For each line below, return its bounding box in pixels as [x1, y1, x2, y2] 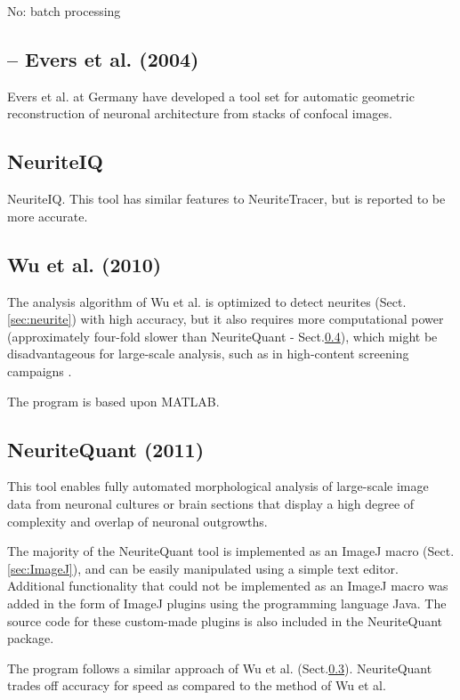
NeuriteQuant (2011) [7, 435, 205, 463]
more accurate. [7, 206, 88, 225]
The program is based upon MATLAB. [7, 391, 220, 410]
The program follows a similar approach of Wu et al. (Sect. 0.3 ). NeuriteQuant [7, 658, 432, 677]
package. [7, 629, 54, 648]
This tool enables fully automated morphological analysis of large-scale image [7, 477, 429, 495]
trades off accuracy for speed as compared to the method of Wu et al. [7, 676, 386, 695]
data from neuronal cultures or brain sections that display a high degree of [7, 494, 415, 512]
